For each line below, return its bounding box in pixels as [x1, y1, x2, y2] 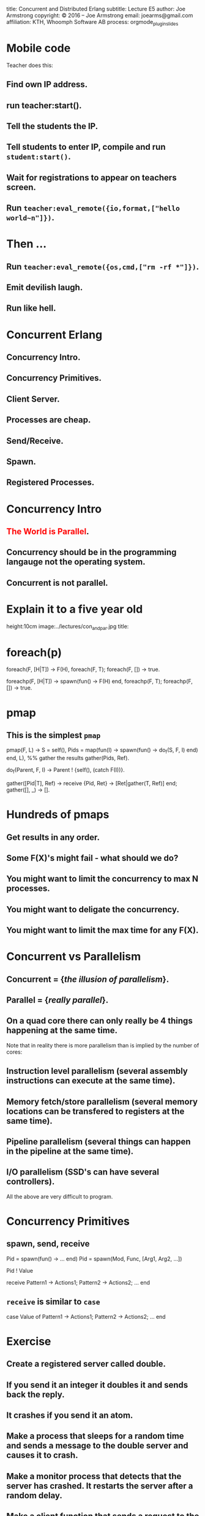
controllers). [6, 1176, 55, 1187]
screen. [6, 182, 37, 192]
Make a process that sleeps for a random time [6, 1431, 185, 1442]
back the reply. [6, 1389, 65, 1399]
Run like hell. [6, 303, 56, 314]
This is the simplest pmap [6, 730, 101, 741]
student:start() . [6, 152, 72, 162]
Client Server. [6, 394, 60, 404]
